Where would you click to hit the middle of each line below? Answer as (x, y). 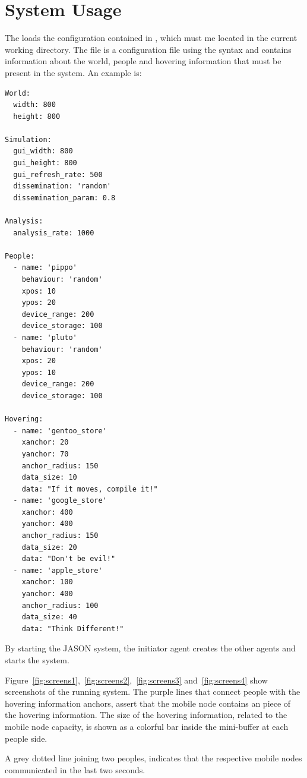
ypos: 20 (39, 303)
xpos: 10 (39, 291)
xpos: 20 (39, 361)
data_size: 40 (49, 617)
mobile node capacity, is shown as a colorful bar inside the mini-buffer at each (147, 726)
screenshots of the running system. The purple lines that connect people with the (153, 692)
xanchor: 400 (47, 512)
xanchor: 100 (47, 582)
